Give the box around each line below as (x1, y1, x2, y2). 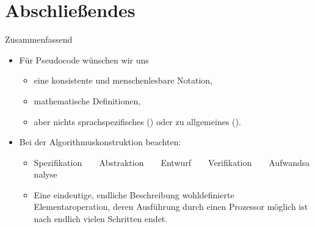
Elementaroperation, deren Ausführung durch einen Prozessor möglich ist (34, 200, 308, 213)
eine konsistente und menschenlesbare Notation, (34, 74, 212, 87)
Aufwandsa (269, 156, 310, 168)
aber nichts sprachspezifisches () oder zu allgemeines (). (34, 115, 241, 128)
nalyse (34, 168, 57, 181)
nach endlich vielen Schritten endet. (34, 212, 168, 225)
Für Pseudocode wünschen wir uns (19, 53, 149, 66)
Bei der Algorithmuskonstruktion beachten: (19, 135, 181, 148)
